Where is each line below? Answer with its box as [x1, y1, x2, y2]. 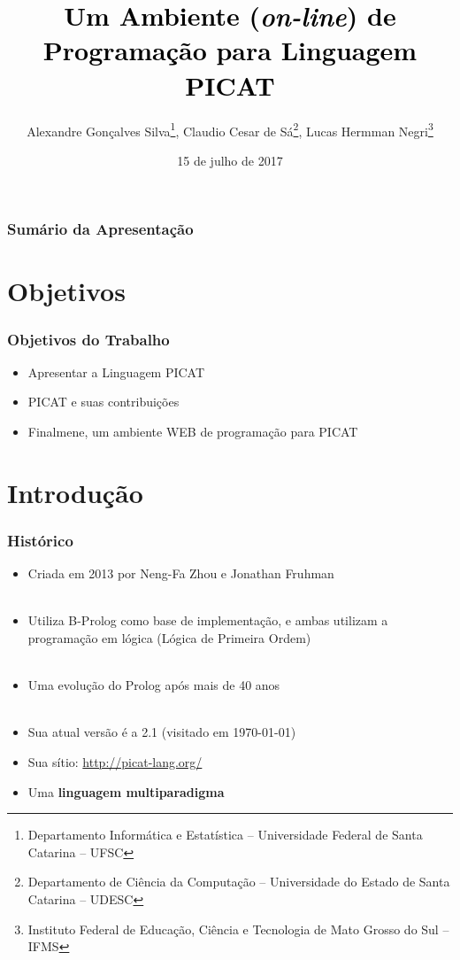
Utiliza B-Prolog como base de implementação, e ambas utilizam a [27, 611, 388, 630]
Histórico [7, 529, 73, 551]
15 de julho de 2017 [177, 151, 283, 169]
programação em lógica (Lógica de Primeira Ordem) [27, 629, 311, 647]
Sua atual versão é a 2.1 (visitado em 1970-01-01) [27, 723, 296, 741]
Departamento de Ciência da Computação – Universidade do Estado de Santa [27, 872, 450, 891]
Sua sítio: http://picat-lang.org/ [27, 752, 203, 770]
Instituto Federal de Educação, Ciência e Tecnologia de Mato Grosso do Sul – [27, 919, 449, 938]
